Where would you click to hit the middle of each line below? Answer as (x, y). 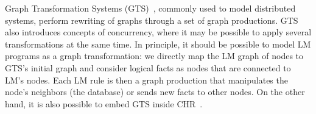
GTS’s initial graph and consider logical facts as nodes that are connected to (148, 67)
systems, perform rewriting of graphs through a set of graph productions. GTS (152, 20)
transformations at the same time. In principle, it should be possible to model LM (158, 44)
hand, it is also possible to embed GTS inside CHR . (104, 103)
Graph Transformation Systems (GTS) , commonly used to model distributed (150, 8)
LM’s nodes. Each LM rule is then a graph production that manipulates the (146, 80)
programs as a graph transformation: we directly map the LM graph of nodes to (154, 56)
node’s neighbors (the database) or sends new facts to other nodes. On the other (155, 92)
